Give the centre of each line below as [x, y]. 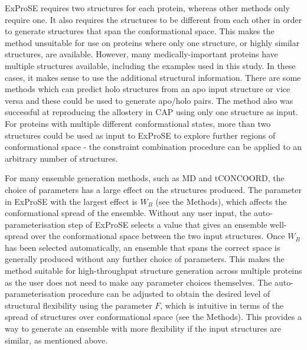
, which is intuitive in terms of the [222, 305]
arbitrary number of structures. [61, 158]
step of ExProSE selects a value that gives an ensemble [168, 224]
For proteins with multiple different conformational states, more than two [138, 123]
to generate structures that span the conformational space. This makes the [140, 31]
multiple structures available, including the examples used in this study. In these [150, 65]
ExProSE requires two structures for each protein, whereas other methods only [147, 8]
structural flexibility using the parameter [79, 305]
